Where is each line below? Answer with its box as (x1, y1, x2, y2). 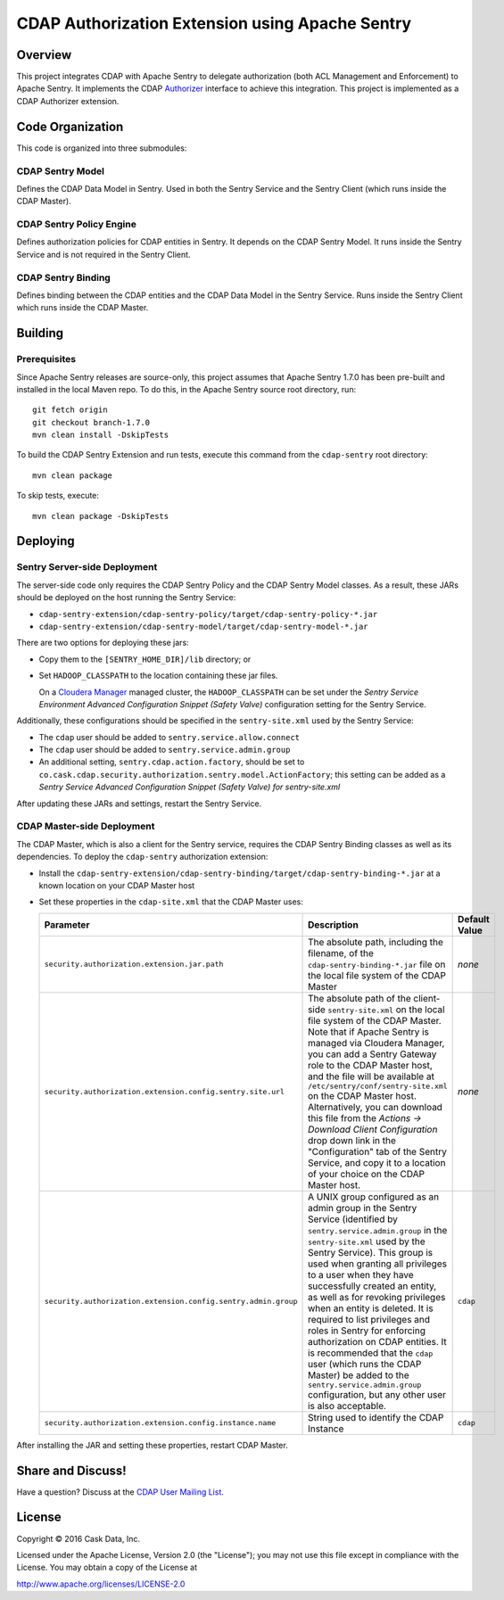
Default (458, 912, 490, 925)
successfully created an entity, (308, 1280, 437, 1292)
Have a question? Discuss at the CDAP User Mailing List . (16, 1486, 225, 1497)
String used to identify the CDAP (308, 1411, 444, 1423)
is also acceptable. (308, 1399, 387, 1412)
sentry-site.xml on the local (327, 1003, 445, 1016)
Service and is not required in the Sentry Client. (16, 249, 191, 260)
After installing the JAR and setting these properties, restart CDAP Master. (16, 1439, 289, 1450)
